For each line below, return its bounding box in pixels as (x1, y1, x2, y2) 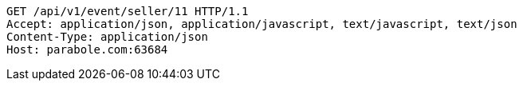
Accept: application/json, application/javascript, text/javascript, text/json (6, 18, 517, 30)
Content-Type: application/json (6, 30, 208, 43)
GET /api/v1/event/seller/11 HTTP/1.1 (6, 5, 249, 18)
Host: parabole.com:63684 (6, 43, 168, 56)
